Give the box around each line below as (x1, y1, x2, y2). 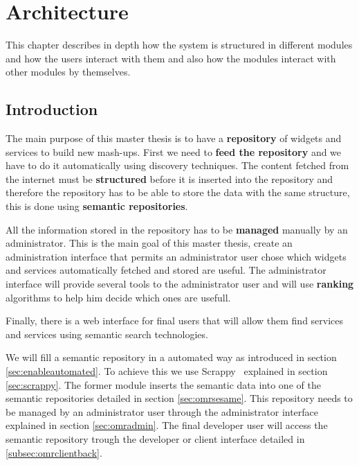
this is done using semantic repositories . (6, 199, 188, 213)
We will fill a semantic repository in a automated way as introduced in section (6, 350, 337, 365)
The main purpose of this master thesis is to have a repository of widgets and (6, 131, 342, 146)
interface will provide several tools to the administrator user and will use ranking (6, 277, 354, 291)
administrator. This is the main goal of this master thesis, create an (6, 236, 293, 250)
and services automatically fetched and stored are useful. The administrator (6, 263, 326, 277)
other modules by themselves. (6, 64, 131, 79)
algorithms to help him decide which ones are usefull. (6, 290, 231, 304)
